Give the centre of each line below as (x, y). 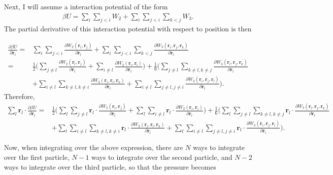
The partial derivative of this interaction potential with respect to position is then (128, 29)
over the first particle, (37, 157)
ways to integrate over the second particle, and (162, 157)
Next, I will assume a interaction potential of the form (86, 6)
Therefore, (19, 96)
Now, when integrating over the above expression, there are (94, 147)
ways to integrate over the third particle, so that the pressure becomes (110, 166)
